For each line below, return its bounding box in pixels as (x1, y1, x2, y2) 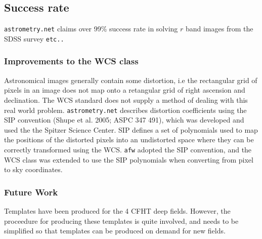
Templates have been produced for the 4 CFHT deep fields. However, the (4, 206, 231, 216)
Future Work (4, 185, 58, 198)
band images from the (185, 23, 253, 34)
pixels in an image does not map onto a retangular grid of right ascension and (4, 85, 245, 95)
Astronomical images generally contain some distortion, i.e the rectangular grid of (4, 74, 257, 85)
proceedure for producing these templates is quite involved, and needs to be (4, 215, 239, 226)
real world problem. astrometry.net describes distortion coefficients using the (4, 104, 247, 115)
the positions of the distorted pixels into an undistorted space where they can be (4, 134, 254, 145)
